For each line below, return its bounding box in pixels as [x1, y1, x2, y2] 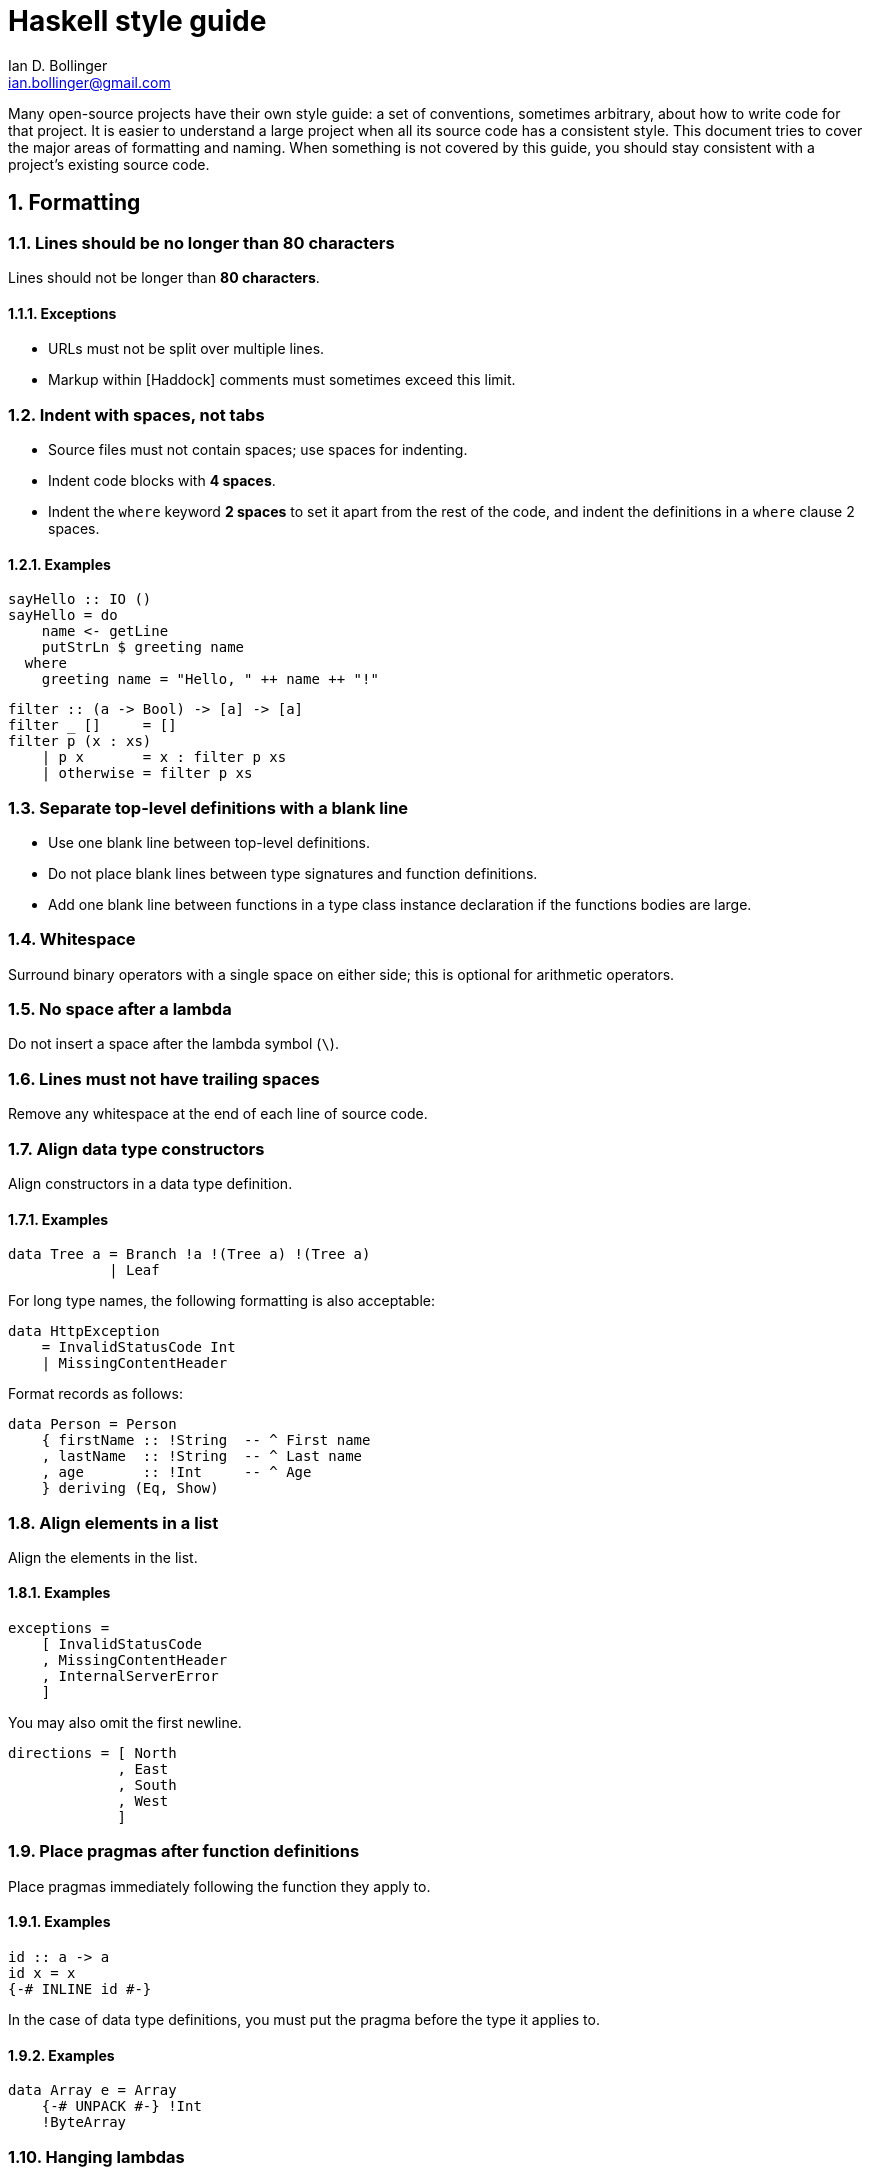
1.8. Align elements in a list [8, 1512, 219, 1533]
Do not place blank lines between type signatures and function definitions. [48, 864, 538, 882]
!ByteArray [41, 2114, 127, 2131]
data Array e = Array [8, 2082, 177, 2099]
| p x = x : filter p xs [41, 749, 287, 766]
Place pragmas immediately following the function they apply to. [8, 1877, 431, 1895]
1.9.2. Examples [8, 2046, 115, 2064]
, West [117, 1793, 169, 1810]
